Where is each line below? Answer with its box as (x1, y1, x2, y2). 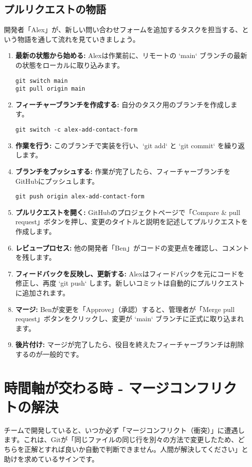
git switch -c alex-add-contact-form (15, 126, 138, 134)
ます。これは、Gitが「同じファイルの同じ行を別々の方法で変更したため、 (4, 434, 238, 445)
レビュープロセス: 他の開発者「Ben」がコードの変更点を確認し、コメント (15, 242, 250, 253)
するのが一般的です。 (15, 349, 83, 359)
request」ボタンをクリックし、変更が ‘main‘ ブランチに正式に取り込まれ (15, 313, 244, 324)
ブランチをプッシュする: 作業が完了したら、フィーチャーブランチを (15, 166, 231, 176)
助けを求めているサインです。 (4, 453, 99, 464)
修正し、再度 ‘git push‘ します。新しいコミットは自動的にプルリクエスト (15, 278, 245, 288)
